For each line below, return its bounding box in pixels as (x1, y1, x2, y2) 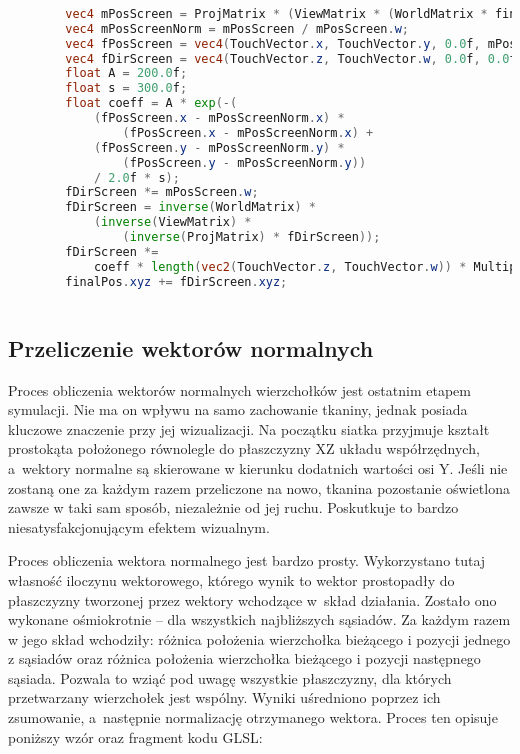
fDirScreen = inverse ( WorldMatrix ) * (65, 200, 316, 215)
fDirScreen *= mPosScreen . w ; (65, 185, 259, 200)
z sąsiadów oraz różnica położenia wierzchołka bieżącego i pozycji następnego (8, 648, 481, 669)
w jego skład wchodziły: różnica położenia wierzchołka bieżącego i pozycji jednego (8, 628, 511, 649)
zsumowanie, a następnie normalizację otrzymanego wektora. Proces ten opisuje (8, 707, 498, 728)
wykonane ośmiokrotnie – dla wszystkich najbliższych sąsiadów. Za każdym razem (8, 609, 511, 630)
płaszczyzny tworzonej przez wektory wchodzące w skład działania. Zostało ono (8, 589, 497, 610)
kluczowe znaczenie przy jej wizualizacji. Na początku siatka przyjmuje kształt (8, 418, 490, 439)
